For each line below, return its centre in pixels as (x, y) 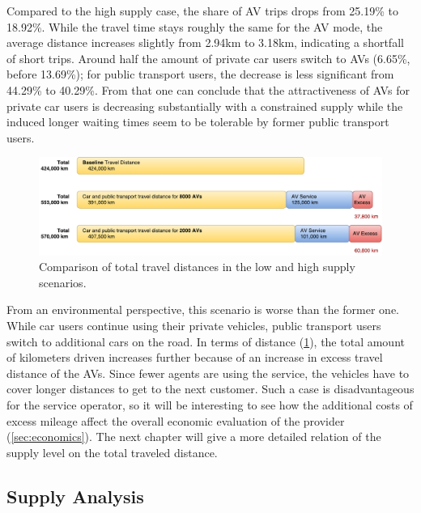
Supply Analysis (75, 496)
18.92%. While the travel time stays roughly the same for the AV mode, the (195, 26)
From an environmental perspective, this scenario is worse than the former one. (203, 309)
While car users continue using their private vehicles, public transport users (194, 326)
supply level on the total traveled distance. (112, 452)
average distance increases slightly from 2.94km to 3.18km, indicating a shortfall (205, 42)
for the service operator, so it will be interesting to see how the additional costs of (210, 405)
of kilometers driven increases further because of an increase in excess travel (195, 357)
